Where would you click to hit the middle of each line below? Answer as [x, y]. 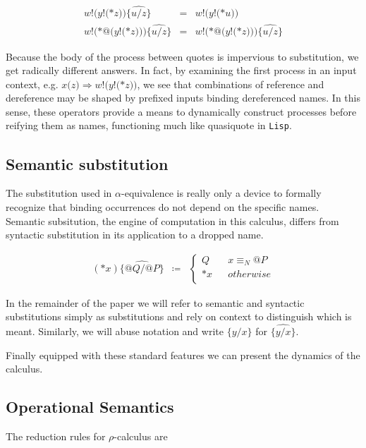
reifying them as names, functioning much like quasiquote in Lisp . [149, 125]
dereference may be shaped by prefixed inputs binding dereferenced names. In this [183, 98]
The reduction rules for [56, 436]
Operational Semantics [90, 407]
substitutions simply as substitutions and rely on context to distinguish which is [179, 316]
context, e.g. [32, 84]
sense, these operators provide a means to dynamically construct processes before [181, 111]
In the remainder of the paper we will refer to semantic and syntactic [155, 302]
